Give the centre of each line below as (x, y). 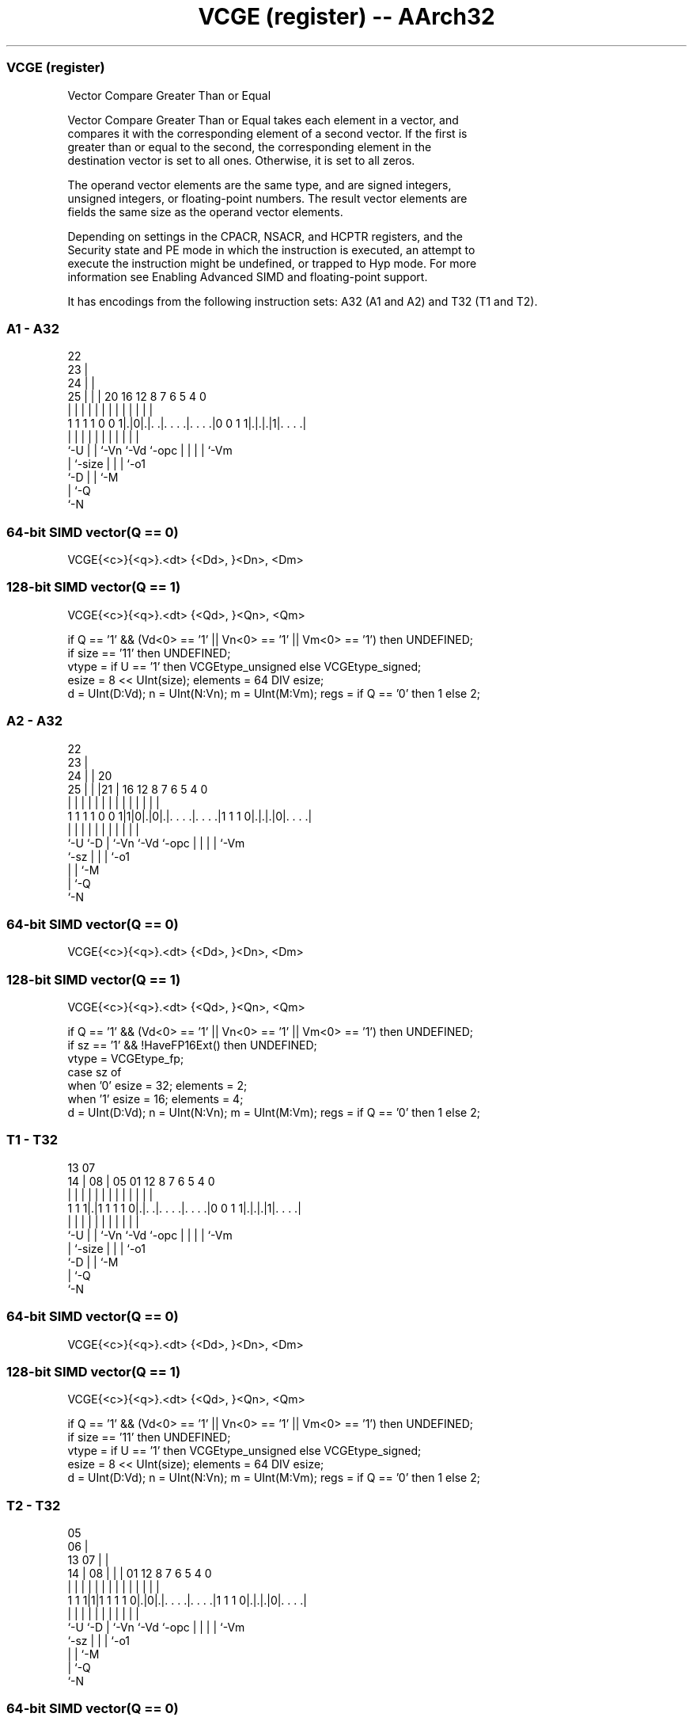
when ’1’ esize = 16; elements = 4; (155, 1099)
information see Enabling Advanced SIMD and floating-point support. (248, 276)
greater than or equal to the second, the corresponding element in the (250, 147)
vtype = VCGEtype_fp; (126, 1058)
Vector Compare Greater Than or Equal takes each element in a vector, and (263, 120)
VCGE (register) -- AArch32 (346, 17)
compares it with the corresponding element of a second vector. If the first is (267, 133)
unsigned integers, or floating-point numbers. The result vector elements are (267, 198)
